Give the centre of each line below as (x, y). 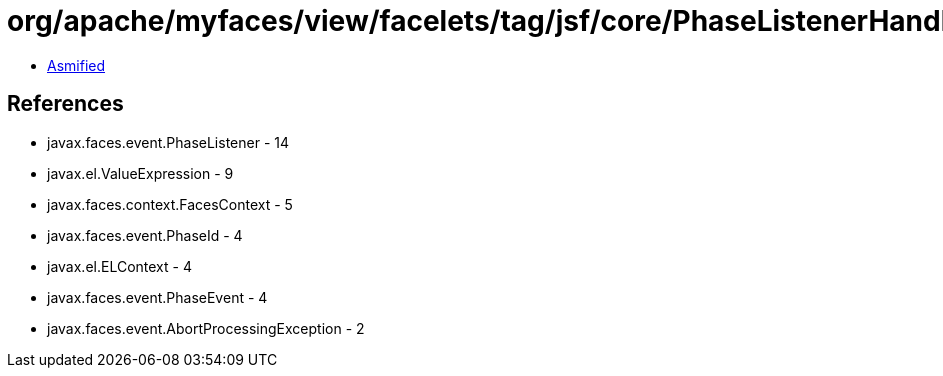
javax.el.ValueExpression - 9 (140, 173)
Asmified (76, 65)
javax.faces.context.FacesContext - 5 (170, 204)
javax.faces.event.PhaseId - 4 (145, 235)
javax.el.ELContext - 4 (119, 266)
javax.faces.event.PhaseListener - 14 (168, 142)
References (65, 104)
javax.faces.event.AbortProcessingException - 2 (206, 328)
